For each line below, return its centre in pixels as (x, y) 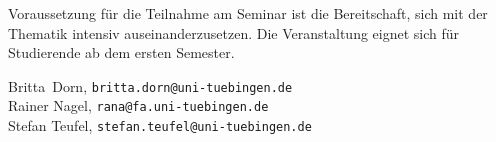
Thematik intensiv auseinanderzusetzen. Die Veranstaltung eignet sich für (234, 32)
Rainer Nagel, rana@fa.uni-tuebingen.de (138, 105)
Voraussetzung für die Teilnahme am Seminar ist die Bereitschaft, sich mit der (248, 13)
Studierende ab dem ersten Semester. (121, 52)
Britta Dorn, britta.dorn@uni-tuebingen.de (150, 85)
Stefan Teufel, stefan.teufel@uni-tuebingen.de (160, 125)
